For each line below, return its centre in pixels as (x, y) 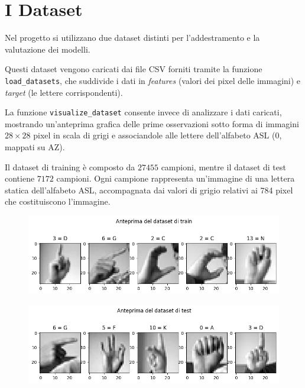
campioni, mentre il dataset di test (223, 166)
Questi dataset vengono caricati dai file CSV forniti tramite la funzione (134, 69)
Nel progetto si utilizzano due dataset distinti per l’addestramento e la (132, 38)
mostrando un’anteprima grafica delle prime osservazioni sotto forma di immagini (152, 123)
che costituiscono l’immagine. (58, 201)
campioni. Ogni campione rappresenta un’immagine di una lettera (176, 178)
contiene (20, 178)
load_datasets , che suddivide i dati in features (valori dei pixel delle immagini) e (153, 80)
